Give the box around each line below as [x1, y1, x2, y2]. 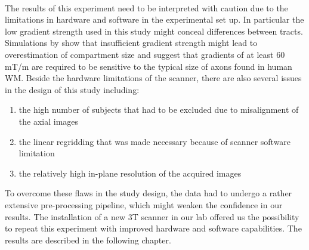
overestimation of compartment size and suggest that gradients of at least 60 [5, 48, 285, 60]
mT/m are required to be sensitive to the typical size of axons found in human [5, 60, 292, 72]
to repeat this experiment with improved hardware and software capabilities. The [5, 222, 302, 234]
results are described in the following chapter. [5, 233, 171, 246]
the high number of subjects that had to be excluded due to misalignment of [18, 103, 299, 116]
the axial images [18, 115, 79, 127]
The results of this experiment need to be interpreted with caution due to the [5, 1, 288, 14]
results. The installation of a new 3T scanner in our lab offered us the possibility [5, 210, 299, 223]
